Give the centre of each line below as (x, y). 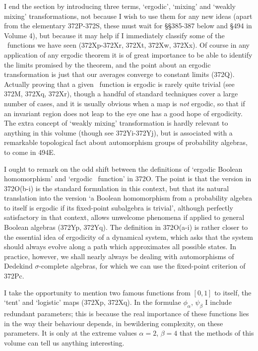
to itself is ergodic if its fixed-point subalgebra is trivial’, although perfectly (119, 207)
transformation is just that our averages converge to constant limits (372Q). (119, 74)
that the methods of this (217, 333)
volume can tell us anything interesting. (64, 342)
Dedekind (18, 266)
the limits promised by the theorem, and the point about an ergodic (107, 64)
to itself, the (233, 292)
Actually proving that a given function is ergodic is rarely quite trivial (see (119, 84)
